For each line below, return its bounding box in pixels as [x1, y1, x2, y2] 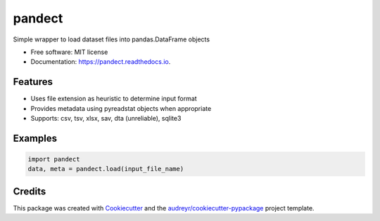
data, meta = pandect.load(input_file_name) [27, 165, 184, 173]
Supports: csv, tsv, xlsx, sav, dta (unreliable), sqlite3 [30, 114, 182, 123]
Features [13, 76, 53, 88]
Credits [13, 185, 46, 197]
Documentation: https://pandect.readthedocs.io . [30, 58, 171, 66]
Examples [13, 132, 58, 144]
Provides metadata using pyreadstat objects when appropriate [30, 104, 212, 112]
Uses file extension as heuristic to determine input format [30, 95, 197, 103]
